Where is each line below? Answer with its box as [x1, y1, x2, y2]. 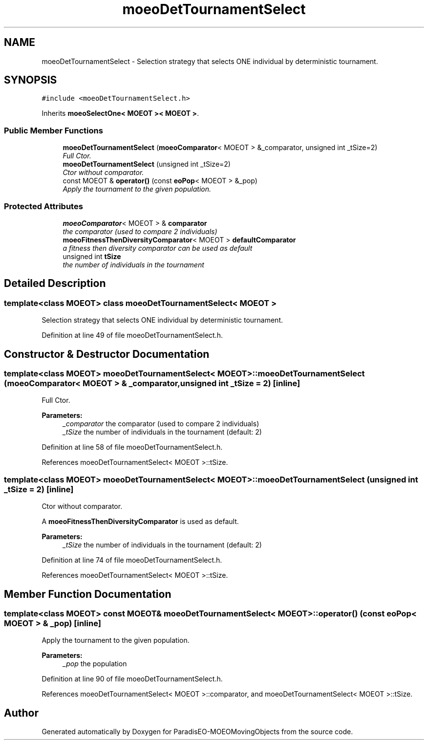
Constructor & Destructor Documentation [4, 348, 210, 360]
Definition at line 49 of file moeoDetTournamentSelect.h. [42, 331, 223, 340]
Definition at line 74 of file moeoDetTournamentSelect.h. [42, 556, 222, 565]
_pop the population [63, 659, 127, 668]
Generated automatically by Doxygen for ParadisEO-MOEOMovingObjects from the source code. [42, 727, 353, 736]
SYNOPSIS [4, 74, 57, 87]
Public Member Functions [4, 125, 103, 135]
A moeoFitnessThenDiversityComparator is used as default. [42, 517, 239, 526]
